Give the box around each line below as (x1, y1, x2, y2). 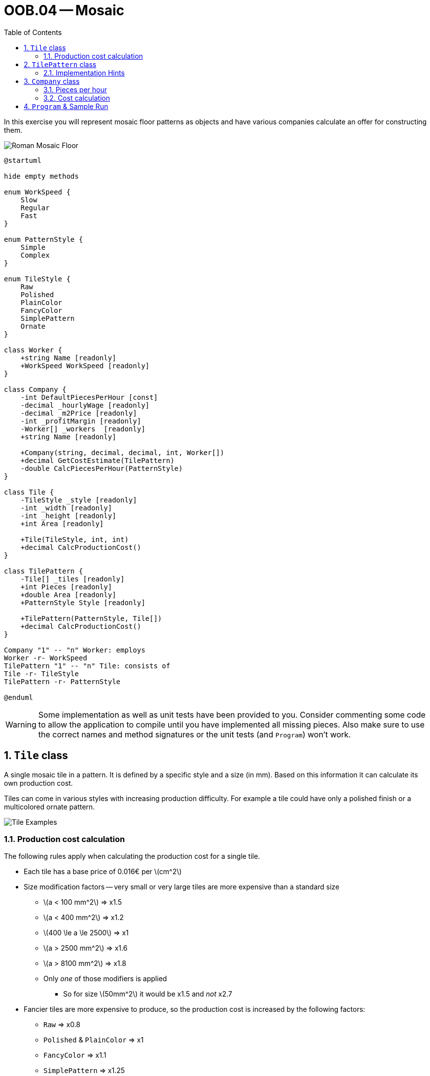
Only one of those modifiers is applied (43, 974, 167, 983)
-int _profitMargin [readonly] (20, 417, 142, 425)
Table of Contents (4, 28, 62, 37)
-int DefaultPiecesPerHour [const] (20, 393, 158, 401)
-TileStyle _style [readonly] (20, 496, 137, 504)
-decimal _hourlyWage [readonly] (20, 401, 150, 409)
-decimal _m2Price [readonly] (20, 409, 137, 417)
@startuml (4, 156, 41, 164)
